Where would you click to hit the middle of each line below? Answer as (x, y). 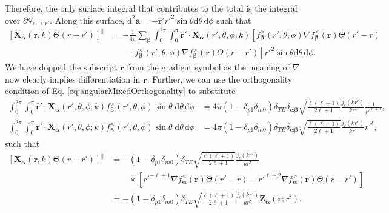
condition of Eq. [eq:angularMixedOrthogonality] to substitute (120, 91)
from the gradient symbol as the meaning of (208, 67)
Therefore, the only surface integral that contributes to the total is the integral (151, 8)
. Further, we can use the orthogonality (220, 79)
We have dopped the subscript (61, 67)
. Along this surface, (87, 20)
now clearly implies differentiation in (73, 79)
